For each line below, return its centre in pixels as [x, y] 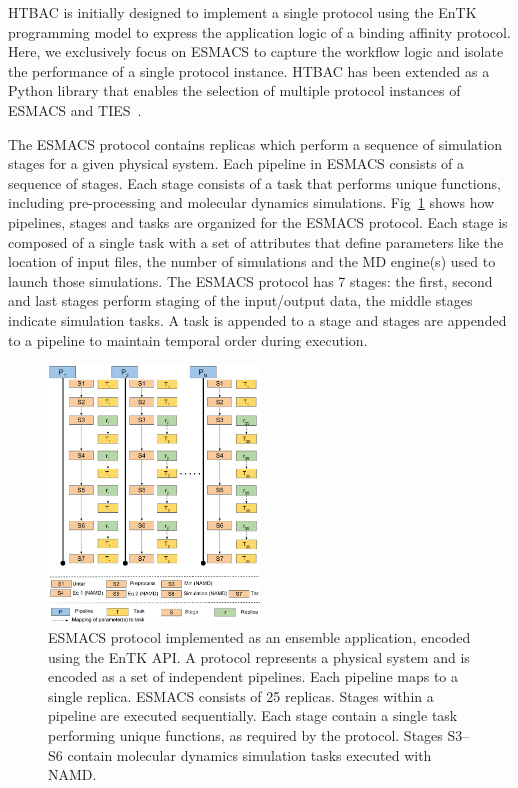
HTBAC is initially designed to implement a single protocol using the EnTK [242, 12]
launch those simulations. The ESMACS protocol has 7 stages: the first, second [250, 280]
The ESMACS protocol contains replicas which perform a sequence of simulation [255, 143]
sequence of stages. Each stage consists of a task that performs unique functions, [254, 182]
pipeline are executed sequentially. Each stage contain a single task [253, 715]
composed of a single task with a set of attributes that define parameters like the [256, 241]
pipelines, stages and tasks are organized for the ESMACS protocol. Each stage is [258, 221]
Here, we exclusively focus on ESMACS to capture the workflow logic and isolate [256, 51]
